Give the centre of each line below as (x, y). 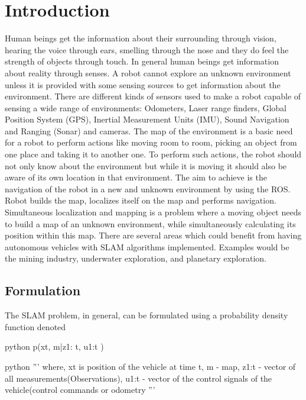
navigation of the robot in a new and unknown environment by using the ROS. (148, 188)
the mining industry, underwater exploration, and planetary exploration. (136, 258)
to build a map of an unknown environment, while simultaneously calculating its (150, 223)
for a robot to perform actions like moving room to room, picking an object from (151, 142)
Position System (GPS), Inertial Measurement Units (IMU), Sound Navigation (147, 119)
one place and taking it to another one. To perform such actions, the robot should (153, 154)
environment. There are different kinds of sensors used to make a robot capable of (153, 96)
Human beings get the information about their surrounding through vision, (141, 38)
